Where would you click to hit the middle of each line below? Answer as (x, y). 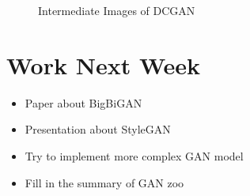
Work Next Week (104, 64)
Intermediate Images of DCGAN (117, 10)
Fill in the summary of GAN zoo (104, 182)
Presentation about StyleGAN (98, 129)
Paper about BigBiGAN (83, 102)
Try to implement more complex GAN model (134, 155)
